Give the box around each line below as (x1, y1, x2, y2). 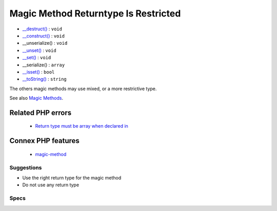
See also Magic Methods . (9, 95, 64, 101)
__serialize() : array (22, 62, 65, 68)
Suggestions (9, 164, 42, 171)
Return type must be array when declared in (35, 123, 128, 129)
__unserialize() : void (22, 40, 68, 46)
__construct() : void (22, 32, 65, 39)
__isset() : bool (22, 68, 55, 75)
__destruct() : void (22, 26, 63, 32)
